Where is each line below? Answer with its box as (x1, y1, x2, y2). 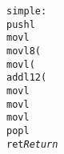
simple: (6, 6, 47, 17)
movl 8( (6, 45, 41, 57)
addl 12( (6, 72, 47, 84)
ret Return (6, 138, 58, 150)
